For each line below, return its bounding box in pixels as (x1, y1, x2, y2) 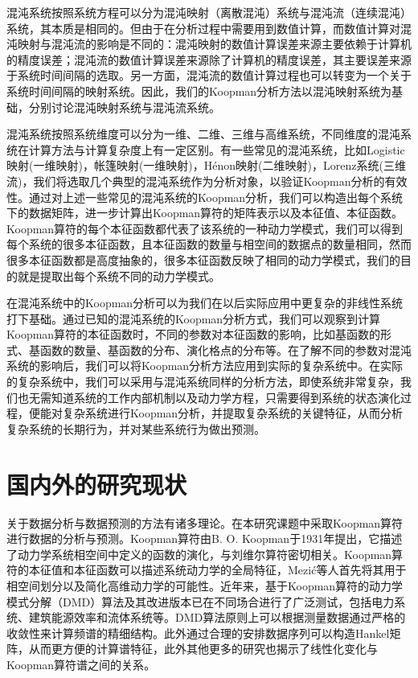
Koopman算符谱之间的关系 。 (6, 655, 156, 672)
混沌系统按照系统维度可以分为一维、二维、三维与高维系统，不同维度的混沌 (6, 125, 400, 142)
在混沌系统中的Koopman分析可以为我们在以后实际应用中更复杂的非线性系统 (6, 294, 404, 311)
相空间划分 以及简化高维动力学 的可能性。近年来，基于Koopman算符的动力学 (6, 577, 404, 594)
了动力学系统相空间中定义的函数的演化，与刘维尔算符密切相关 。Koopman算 (6, 545, 404, 562)
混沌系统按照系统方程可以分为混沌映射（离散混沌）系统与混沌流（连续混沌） (6, 4, 412, 20)
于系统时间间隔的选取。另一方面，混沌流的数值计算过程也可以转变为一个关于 (6, 67, 412, 84)
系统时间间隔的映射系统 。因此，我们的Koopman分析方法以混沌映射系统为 (6, 82, 392, 99)
